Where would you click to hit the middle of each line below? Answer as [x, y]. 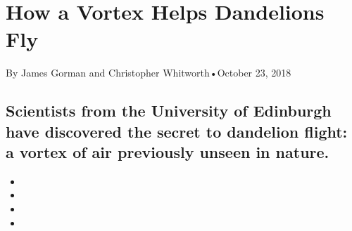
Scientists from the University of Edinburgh [169, 111]
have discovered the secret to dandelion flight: [177, 131]
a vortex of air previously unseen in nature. [168, 152]
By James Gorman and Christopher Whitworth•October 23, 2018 [149, 73]
